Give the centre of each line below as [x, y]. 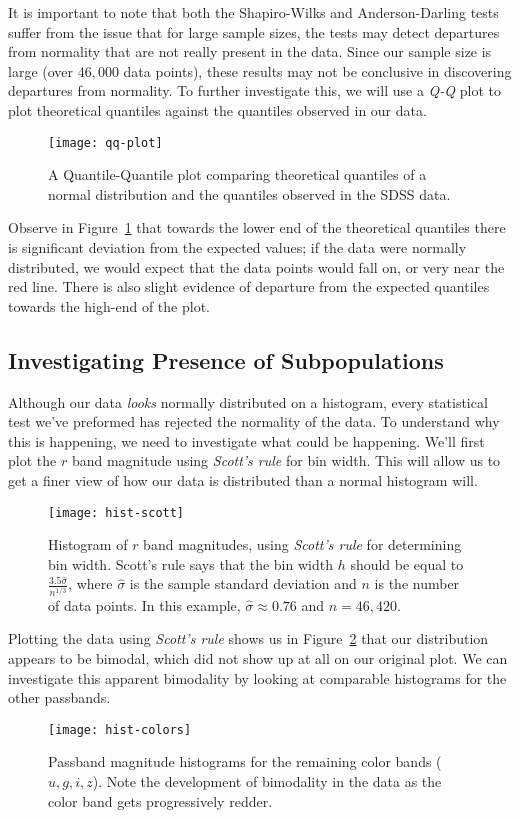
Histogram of [88, 544]
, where [90, 583]
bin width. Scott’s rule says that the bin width [190, 563]
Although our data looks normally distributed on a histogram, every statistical [248, 401]
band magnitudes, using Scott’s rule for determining [302, 544]
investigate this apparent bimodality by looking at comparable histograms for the [257, 677]
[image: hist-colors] [120, 729]
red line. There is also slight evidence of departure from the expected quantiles [249, 286]
